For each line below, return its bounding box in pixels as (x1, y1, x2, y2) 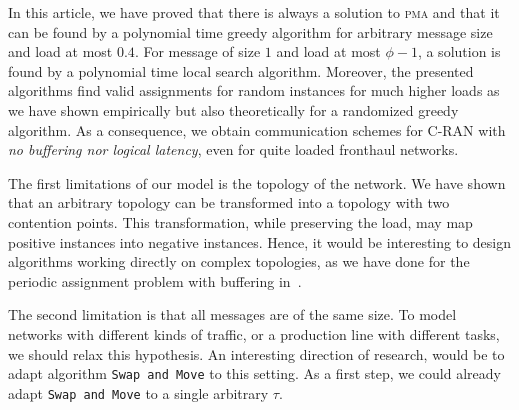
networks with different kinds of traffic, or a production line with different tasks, (8, 323, 500, 344)
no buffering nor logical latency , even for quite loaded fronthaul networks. (8, 139, 459, 160)
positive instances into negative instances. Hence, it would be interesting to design (8, 231, 511, 252)
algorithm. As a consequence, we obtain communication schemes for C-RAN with (8, 119, 506, 140)
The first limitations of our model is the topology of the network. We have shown (8, 172, 506, 193)
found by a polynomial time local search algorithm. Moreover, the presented (8, 60, 474, 81)
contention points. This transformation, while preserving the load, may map (8, 211, 473, 232)
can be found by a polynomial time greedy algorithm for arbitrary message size (8, 21, 493, 42)
